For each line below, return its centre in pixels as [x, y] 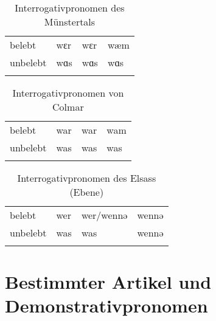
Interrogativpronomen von [68, 93]
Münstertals [70, 22]
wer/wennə [104, 215]
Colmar [68, 107]
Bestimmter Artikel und [108, 282]
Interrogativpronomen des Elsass [87, 178]
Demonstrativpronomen [106, 305]
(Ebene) [87, 192]
